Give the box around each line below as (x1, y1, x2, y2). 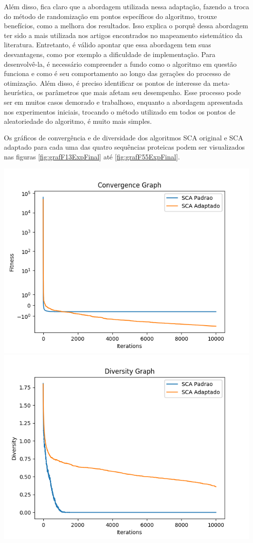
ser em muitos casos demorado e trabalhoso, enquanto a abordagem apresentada (4, 97, 243, 107)
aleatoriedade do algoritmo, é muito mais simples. (4, 116, 152, 126)
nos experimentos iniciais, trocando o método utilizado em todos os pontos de (4, 106, 235, 116)
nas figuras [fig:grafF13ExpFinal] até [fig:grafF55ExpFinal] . (4, 151, 180, 161)
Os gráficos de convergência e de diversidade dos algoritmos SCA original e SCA (4, 132, 243, 142)
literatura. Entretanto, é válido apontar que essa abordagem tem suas (4, 39, 211, 50)
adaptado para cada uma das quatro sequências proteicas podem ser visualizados (4, 142, 245, 152)
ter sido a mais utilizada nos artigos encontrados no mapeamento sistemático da (4, 30, 243, 40)
